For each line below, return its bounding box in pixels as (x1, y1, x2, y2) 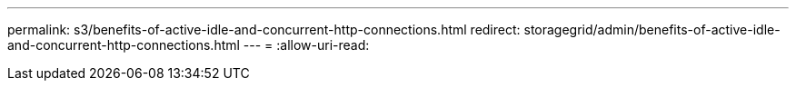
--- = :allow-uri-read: (243, 37, 370, 53)
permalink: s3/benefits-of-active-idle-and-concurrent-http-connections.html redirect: (7, 22, 521, 37)
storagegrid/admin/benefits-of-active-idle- (523, 22, 781, 37)
